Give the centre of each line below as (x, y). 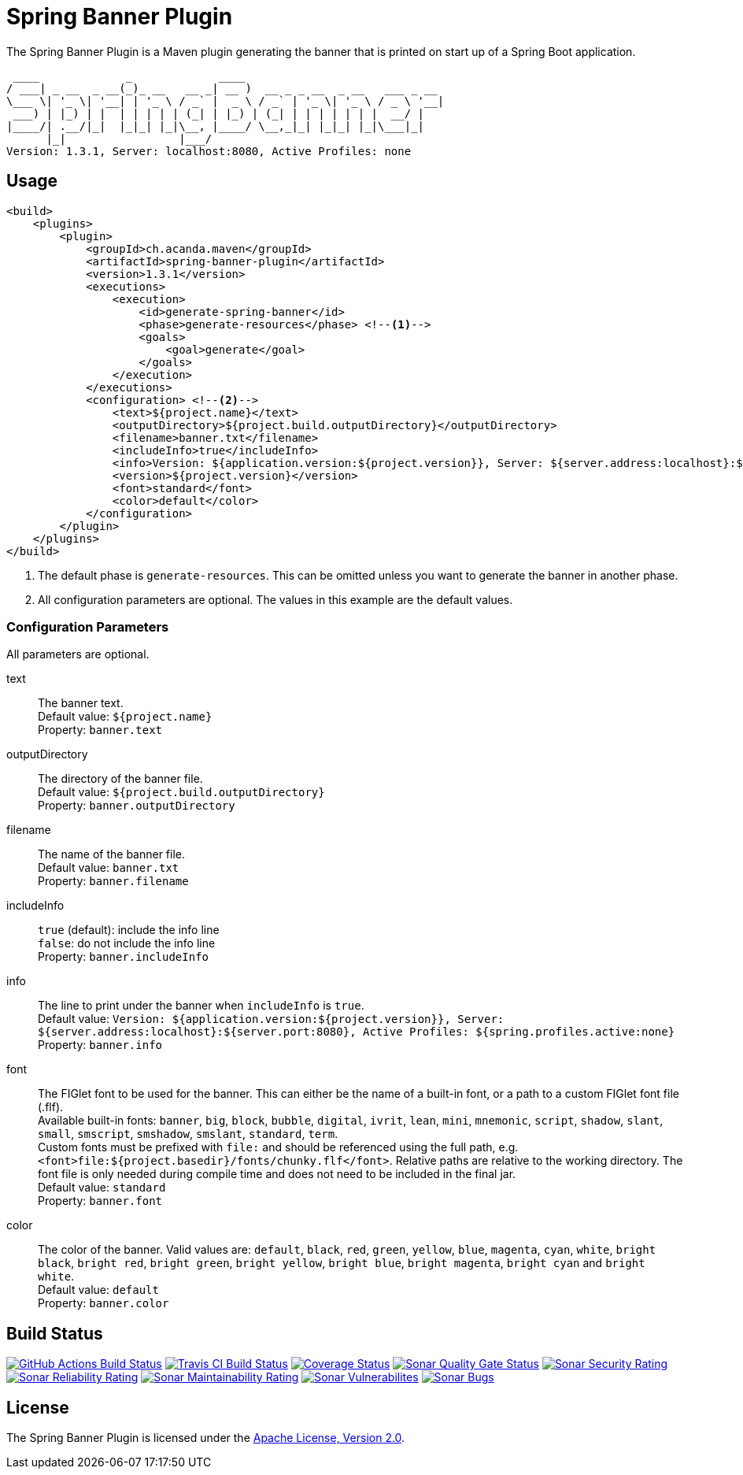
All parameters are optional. (78, 654)
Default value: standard (102, 1188)
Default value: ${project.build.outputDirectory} (181, 792)
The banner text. (81, 703)
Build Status (55, 1333)
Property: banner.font (100, 1201)
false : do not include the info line (127, 943)
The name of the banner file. (112, 854)
